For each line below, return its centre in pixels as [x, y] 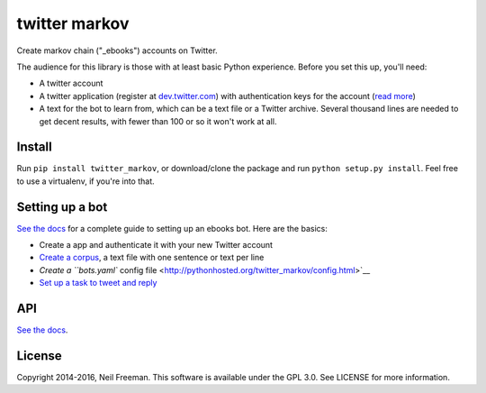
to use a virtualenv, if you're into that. [85, 181]
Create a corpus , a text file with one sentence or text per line [152, 258]
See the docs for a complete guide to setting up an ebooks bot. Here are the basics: [172, 228]
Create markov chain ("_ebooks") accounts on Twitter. [117, 50]
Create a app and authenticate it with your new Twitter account [156, 245]
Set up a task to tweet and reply [98, 283]
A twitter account [71, 83]
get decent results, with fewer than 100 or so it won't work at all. [158, 121]
